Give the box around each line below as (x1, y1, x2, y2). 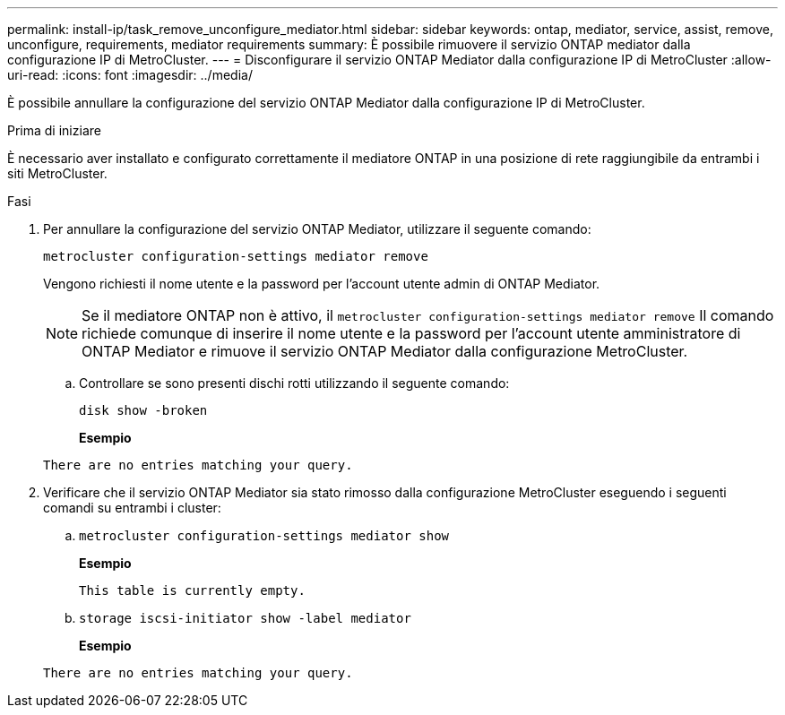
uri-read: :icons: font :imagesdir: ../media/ (7, 67, 253, 82)
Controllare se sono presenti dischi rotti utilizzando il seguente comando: (79, 375, 510, 391)
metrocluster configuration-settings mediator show (79, 529, 450, 543)
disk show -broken (79, 403, 208, 418)
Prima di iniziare (7, 123, 101, 138)
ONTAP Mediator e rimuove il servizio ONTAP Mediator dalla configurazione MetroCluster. (82, 342, 688, 360)
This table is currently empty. (79, 583, 306, 598)
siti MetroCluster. (7, 166, 108, 181)
